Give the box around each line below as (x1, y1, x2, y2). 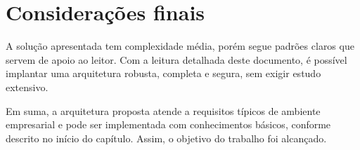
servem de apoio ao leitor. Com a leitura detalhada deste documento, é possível (6, 52, 347, 67)
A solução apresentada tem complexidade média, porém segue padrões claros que (6, 39, 354, 53)
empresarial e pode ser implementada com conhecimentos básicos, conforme (6, 117, 331, 132)
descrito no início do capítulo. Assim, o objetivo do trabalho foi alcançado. (6, 130, 327, 145)
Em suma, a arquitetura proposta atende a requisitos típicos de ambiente (6, 103, 321, 118)
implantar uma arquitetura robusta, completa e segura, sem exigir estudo (6, 66, 321, 81)
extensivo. (6, 79, 49, 94)
